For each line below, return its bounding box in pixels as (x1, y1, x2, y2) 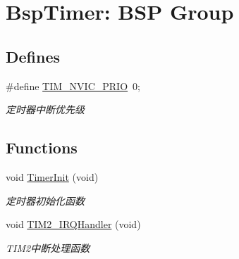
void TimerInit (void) (6, 169, 99, 184)
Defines (6, 45, 61, 67)
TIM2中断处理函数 (6, 240, 90, 255)
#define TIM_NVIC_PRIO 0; (6, 78, 140, 93)
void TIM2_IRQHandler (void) (6, 217, 141, 232)
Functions (6, 137, 78, 158)
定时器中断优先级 (6, 102, 85, 117)
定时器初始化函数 (6, 193, 85, 208)
